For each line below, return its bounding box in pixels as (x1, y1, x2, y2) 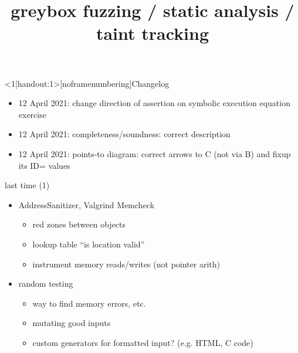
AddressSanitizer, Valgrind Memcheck (18, 198, 155, 211)
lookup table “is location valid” (32, 237, 145, 250)
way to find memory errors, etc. (32, 297, 146, 309)
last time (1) (5, 179, 50, 191)
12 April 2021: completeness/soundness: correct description (18, 128, 231, 140)
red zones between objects (32, 218, 126, 230)
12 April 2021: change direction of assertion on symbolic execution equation (18, 97, 290, 109)
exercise (18, 108, 46, 120)
